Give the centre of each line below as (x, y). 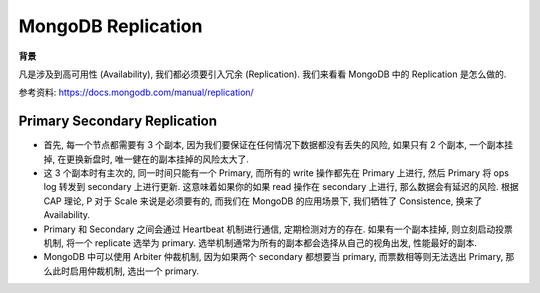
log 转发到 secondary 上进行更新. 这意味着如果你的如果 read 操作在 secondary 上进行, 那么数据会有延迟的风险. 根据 (281, 187)
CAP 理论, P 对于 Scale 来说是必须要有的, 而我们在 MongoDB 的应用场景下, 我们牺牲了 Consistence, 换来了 (263, 201)
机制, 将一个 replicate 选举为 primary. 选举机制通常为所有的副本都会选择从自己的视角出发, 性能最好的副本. (260, 242)
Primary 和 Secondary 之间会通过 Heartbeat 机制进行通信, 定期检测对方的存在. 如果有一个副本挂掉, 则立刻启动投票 (278, 229)
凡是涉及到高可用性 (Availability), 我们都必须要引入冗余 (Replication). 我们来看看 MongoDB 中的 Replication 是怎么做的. (262, 74)
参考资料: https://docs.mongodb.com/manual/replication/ (136, 92)
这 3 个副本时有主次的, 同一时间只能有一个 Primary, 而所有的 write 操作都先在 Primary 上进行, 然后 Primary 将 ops (276, 173)
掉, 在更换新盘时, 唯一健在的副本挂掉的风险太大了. (146, 159)
